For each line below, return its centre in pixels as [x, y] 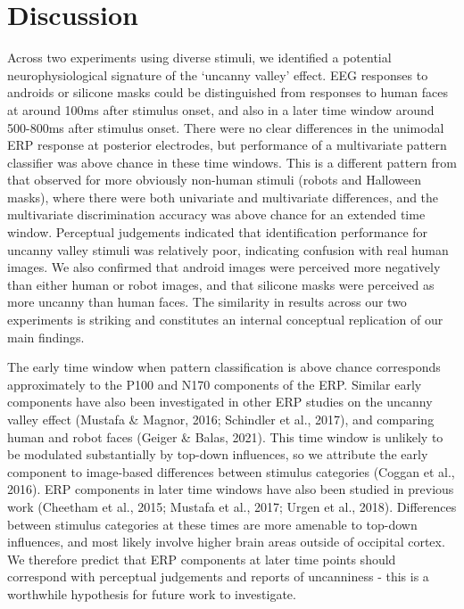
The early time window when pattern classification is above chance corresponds [224, 367]
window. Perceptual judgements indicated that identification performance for [218, 232]
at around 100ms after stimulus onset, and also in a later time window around [221, 109]
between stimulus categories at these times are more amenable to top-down [212, 524]
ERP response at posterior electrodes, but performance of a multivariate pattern [227, 145]
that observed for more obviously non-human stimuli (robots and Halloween [215, 180]
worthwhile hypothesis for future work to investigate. [152, 593]
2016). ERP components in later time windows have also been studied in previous [231, 489]
